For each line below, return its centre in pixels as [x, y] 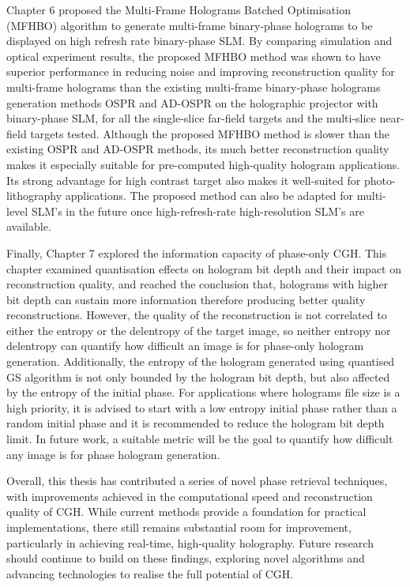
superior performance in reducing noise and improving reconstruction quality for [201, 71]
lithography [34, 196]
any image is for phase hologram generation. [113, 454]
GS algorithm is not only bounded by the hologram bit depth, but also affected [198, 376]
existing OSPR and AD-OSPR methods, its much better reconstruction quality [198, 149]
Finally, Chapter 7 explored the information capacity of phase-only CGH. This [197, 252]
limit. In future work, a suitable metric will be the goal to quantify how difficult [200, 439]
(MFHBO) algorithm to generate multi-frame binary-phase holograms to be [190, 25]
